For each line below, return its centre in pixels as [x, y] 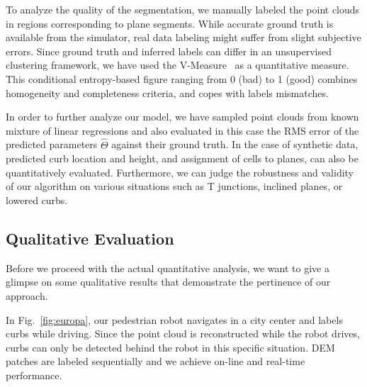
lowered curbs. [37, 200]
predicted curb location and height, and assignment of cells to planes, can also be [182, 158]
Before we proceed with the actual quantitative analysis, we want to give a [168, 268]
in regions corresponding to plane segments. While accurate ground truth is [170, 23]
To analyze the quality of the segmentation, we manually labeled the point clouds [183, 9]
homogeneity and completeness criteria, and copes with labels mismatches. [167, 92]
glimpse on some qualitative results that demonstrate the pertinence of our [168, 282]
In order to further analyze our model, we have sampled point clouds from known [182, 117]
